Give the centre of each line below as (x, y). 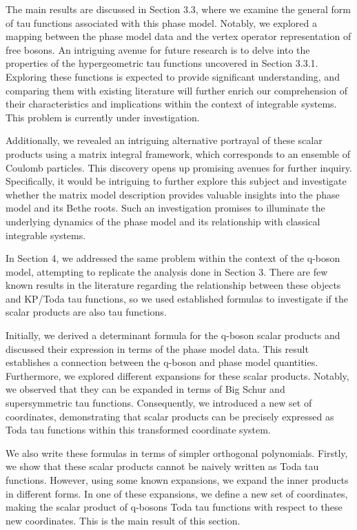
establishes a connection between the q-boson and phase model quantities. (162, 362)
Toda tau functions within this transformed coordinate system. (138, 430)
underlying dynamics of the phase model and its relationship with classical (163, 221)
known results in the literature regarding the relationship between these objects (173, 285)
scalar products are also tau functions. (86, 312)
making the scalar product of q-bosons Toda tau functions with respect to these (174, 507)
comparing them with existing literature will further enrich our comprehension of (176, 90)
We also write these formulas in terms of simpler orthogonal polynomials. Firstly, (177, 452)
